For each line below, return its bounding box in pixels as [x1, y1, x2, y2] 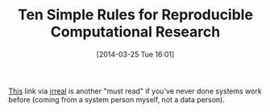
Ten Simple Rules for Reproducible [17, 6, 254, 24]
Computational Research [50, 23, 221, 41]
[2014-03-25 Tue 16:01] [96, 49, 175, 59]
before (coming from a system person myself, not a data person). [8, 94, 226, 104]
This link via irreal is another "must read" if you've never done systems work [8, 86, 262, 96]
